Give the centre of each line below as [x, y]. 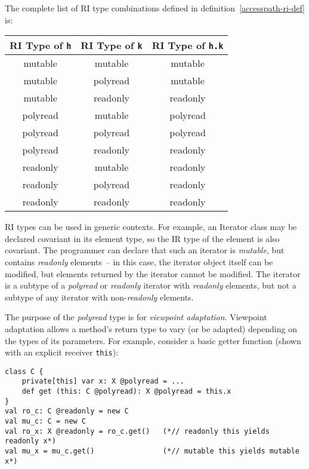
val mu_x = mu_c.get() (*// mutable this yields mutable [152, 451]
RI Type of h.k [188, 45]
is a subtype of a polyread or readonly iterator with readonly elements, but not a [151, 285]
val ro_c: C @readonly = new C [67, 411]
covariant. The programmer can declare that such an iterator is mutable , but [145, 250]
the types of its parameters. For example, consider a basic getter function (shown [153, 340]
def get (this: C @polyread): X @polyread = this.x [126, 392]
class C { [24, 371]
